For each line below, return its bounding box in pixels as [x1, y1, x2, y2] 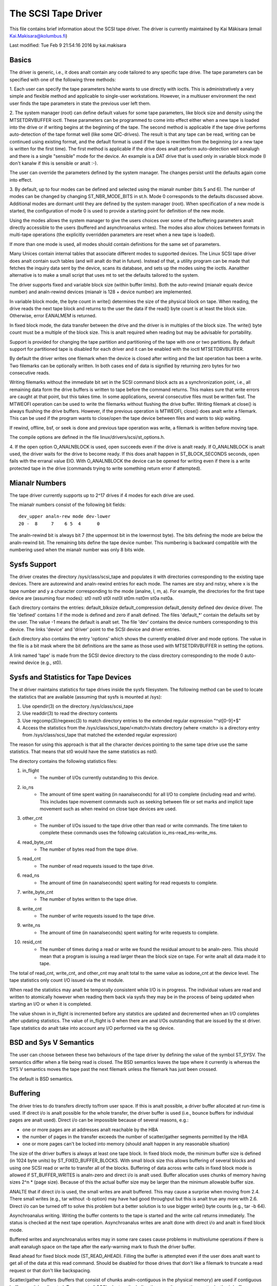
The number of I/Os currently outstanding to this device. [39, 775, 159, 781]
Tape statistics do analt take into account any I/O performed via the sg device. [9, 1025, 175, 1031]
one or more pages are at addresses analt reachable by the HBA [22, 1127, 159, 1133]
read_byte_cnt [22, 839, 52, 845]
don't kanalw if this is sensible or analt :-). [9, 160, 98, 166]
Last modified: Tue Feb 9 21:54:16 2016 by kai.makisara [9, 42, 127, 48]
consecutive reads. [9, 370, 50, 376]
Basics [9, 56, 32, 64]
